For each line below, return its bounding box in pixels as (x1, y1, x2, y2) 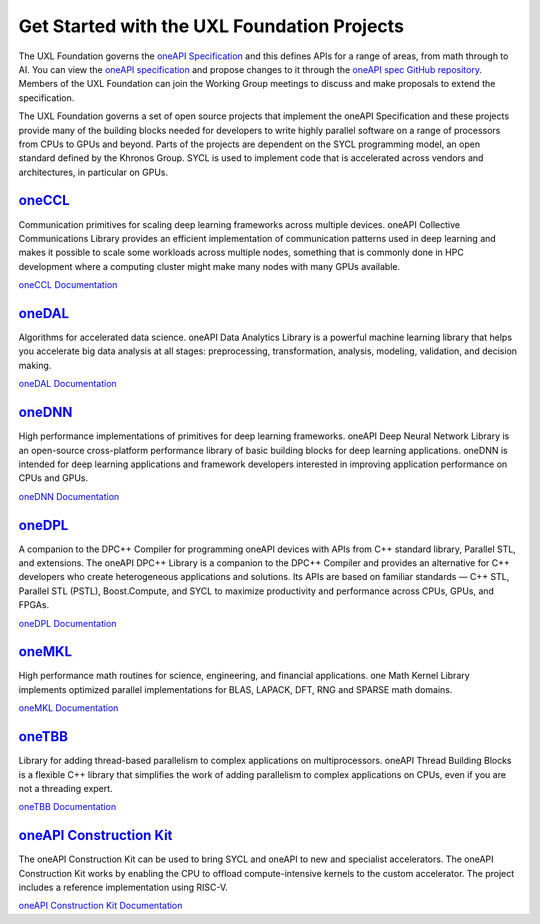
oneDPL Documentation (18, 617, 117, 629)
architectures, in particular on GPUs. (18, 166, 169, 178)
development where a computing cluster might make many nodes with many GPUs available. (18, 260, 401, 272)
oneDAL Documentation (18, 378, 117, 390)
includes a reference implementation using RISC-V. (18, 881, 229, 893)
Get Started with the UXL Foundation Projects (18, 15, 405, 37)
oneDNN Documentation (18, 490, 120, 502)
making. (18, 359, 52, 371)
